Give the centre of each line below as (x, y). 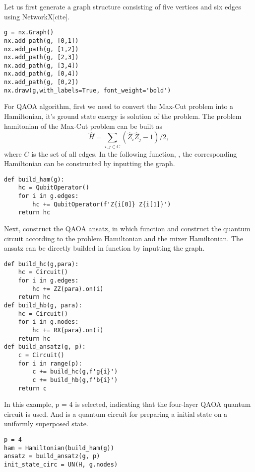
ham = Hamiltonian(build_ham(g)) (59, 448)
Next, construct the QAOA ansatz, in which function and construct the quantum (127, 229)
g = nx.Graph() (29, 33)
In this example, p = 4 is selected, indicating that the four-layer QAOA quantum (127, 404)
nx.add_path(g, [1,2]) (41, 49)
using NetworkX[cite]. (37, 16)
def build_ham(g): (34, 179)
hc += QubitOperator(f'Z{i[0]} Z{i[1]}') (102, 204)
